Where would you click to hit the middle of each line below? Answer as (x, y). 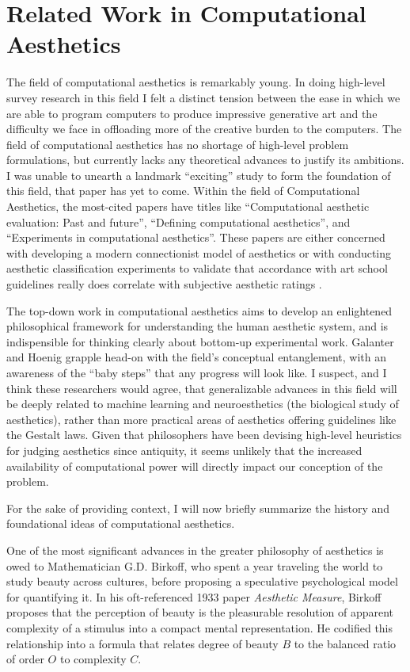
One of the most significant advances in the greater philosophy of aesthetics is (195, 550)
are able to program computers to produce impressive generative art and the (192, 113)
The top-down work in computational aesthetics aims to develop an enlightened (199, 310)
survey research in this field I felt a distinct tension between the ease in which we (203, 97)
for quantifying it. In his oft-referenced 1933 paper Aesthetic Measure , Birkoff (194, 596)
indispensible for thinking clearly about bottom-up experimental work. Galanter (200, 341)
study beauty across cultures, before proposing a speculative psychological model (202, 581)
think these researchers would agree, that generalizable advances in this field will (202, 388)
